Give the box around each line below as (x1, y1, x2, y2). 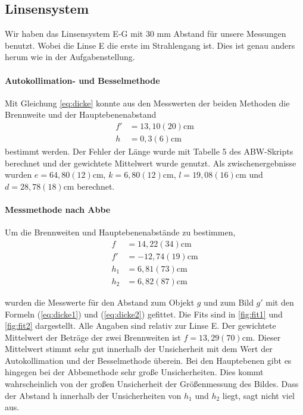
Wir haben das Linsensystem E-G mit (5, 27, 143, 40)
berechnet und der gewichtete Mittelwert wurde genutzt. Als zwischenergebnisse (5, 156, 296, 169)
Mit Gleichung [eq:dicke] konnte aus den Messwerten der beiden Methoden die (5, 96, 290, 109)
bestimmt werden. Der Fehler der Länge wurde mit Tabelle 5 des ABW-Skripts (5, 145, 293, 158)
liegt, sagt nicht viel (222, 389, 295, 401)
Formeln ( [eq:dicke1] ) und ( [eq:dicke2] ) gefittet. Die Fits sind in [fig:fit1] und (5, 307, 283, 320)
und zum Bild (204, 295, 254, 308)
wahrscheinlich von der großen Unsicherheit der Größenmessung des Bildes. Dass (5, 378, 299, 390)
